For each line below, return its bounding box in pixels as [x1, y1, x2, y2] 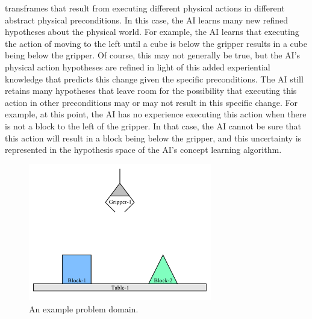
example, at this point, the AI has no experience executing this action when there [5, 108, 307, 120]
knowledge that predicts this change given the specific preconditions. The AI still [5, 72, 304, 85]
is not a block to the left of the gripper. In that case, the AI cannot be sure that [5, 119, 301, 132]
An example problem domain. [29, 302, 139, 315]
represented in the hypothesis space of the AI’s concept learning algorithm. [5, 143, 282, 156]
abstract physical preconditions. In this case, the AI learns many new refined [5, 13, 288, 26]
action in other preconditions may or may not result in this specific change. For [5, 96, 298, 108]
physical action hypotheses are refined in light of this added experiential [5, 60, 270, 73]
